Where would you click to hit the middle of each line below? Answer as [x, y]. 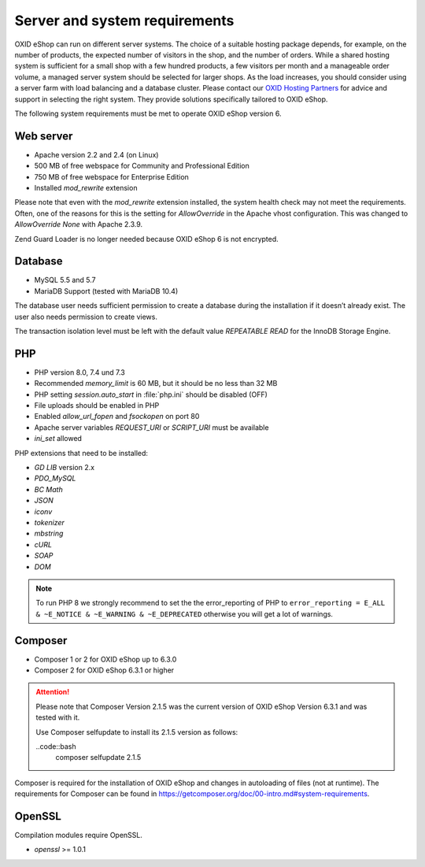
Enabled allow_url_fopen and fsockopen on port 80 [117, 417]
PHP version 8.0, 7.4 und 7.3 [79, 372]
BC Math [48, 489]
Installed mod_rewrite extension [86, 187]
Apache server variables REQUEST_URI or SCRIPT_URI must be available [152, 427]
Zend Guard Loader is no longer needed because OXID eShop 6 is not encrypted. [146, 239]
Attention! [53, 692]
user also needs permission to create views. [86, 317]
